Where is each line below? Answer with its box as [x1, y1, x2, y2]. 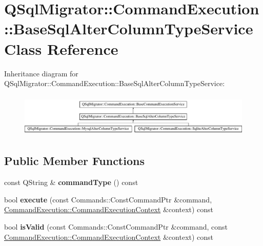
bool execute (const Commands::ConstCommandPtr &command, [4, 194, 212, 204]
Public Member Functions [4, 153, 145, 169]
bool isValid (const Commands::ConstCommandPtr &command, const [4, 221, 228, 232]
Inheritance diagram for [4, 68, 78, 78]
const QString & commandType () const [4, 177, 138, 188]
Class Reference [4, 38, 118, 59]
